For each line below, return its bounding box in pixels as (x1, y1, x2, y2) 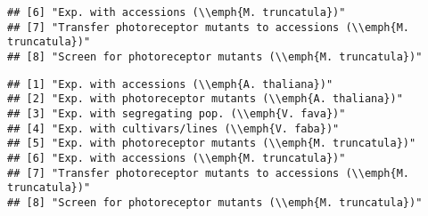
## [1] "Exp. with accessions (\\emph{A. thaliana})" (7, 77, 333, 91)
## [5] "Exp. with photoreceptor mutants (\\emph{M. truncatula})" (7, 137, 416, 150)
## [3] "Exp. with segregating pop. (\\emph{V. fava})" (7, 107, 346, 120)
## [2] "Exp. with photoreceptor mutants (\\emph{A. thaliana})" (7, 92, 403, 106)
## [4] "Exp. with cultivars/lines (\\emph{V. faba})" (7, 122, 340, 135)
